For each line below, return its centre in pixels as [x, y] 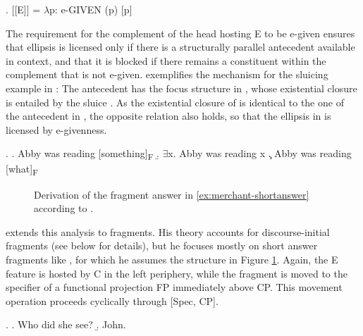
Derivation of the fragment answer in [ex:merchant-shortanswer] [172, 194]
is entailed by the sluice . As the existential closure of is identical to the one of [175, 102]
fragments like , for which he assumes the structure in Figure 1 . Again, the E [172, 259]
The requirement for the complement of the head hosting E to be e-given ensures [180, 33]
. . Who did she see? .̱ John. [66, 324]
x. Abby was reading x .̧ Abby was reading [260, 153]
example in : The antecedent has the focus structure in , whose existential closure [181, 88]
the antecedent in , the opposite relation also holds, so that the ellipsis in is [168, 116]
